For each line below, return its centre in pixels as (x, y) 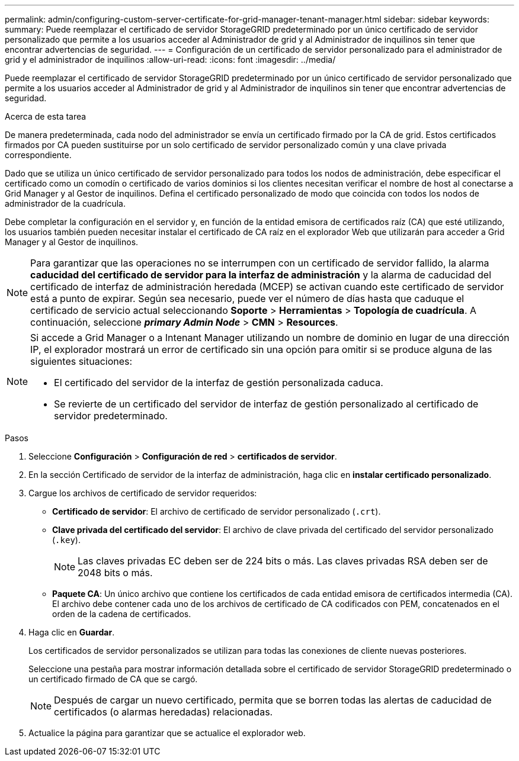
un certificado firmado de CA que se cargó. (113, 679)
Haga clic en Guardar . (72, 632)
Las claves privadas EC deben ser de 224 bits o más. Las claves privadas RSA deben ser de (283, 561)
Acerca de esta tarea (46, 116)
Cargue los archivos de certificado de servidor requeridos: (143, 493)
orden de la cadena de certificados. (122, 614)
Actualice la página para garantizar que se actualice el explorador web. (167, 733)
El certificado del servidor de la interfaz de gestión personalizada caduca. (219, 383)
